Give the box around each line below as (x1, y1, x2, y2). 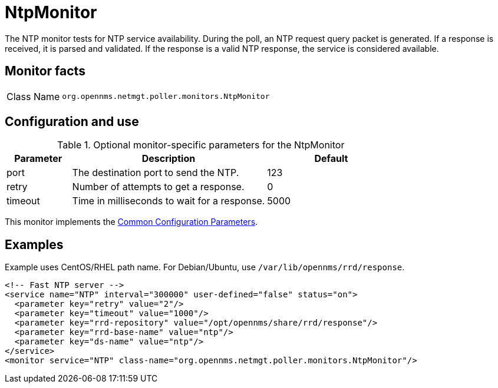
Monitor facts (5, 64, 85, 79)
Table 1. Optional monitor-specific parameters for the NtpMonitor (57, 139, 345, 151)
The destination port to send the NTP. (72, 167, 239, 179)
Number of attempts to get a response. (72, 181, 245, 193)
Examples (5, 237, 64, 252)
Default (314, 152, 348, 165)
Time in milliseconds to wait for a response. (72, 195, 265, 207)
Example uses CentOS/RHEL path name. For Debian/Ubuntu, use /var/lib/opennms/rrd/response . (5, 262, 405, 273)
